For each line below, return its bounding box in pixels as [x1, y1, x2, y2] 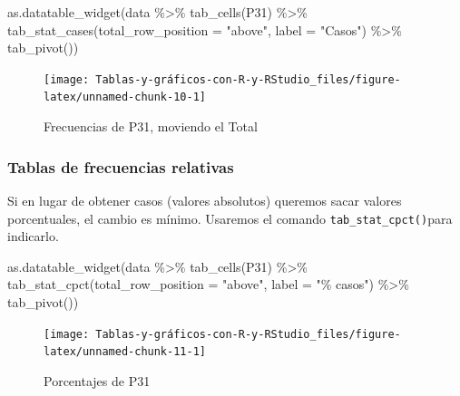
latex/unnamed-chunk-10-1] [44, 91, 206, 104]
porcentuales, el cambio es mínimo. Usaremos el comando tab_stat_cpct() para [7, 208, 453, 227]
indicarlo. [7, 227, 59, 246]
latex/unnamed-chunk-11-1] [44, 345, 206, 359]
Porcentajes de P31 [44, 371, 151, 390]
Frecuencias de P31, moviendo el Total [44, 117, 258, 136]
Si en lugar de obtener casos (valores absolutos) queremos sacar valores [7, 190, 402, 209]
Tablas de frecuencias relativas [7, 155, 234, 178]
